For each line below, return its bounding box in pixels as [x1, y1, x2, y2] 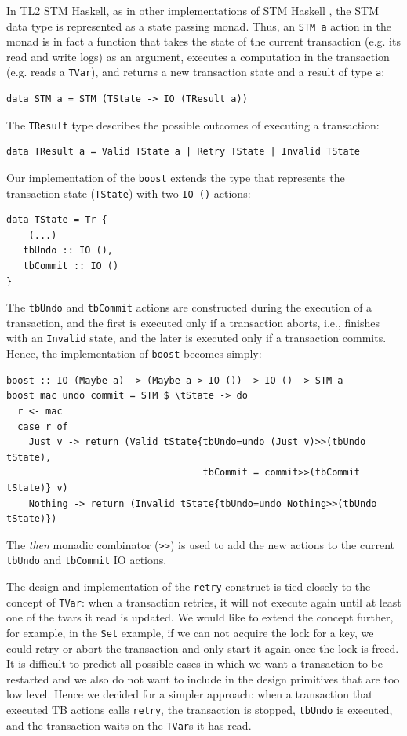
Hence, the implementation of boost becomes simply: [6, 345, 262, 362]
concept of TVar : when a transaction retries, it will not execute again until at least [6, 593, 402, 610]
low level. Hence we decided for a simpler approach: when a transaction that [6, 686, 373, 702]
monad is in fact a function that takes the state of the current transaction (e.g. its [6, 33, 401, 49]
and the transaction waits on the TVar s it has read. [6, 716, 252, 733]
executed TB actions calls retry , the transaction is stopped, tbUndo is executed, [6, 701, 393, 717]
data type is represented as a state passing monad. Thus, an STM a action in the [6, 17, 391, 34]
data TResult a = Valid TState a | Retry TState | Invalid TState [6, 146, 361, 158]
